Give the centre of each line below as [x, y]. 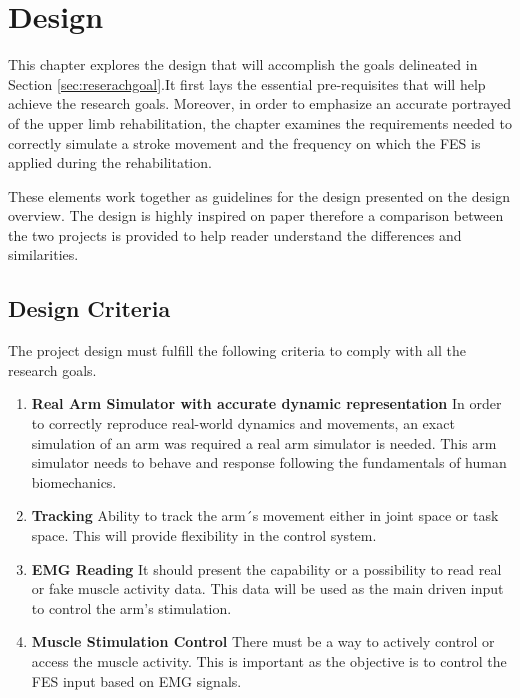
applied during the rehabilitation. [110, 162]
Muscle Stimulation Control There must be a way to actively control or [263, 641]
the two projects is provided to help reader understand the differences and [235, 234]
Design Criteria [89, 308]
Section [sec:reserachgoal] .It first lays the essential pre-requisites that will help [247, 83]
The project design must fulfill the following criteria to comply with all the [237, 350]
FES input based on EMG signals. [136, 680]
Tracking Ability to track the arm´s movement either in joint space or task [265, 515]
